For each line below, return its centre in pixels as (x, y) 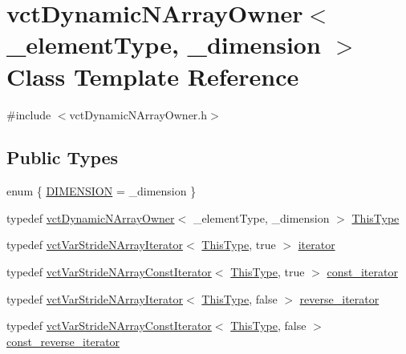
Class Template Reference (153, 76)
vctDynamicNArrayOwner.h (138, 114)
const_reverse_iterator (63, 341)
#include (29, 114)
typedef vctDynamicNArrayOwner (91, 217)
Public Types (63, 157)
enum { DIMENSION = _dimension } (101, 191)
